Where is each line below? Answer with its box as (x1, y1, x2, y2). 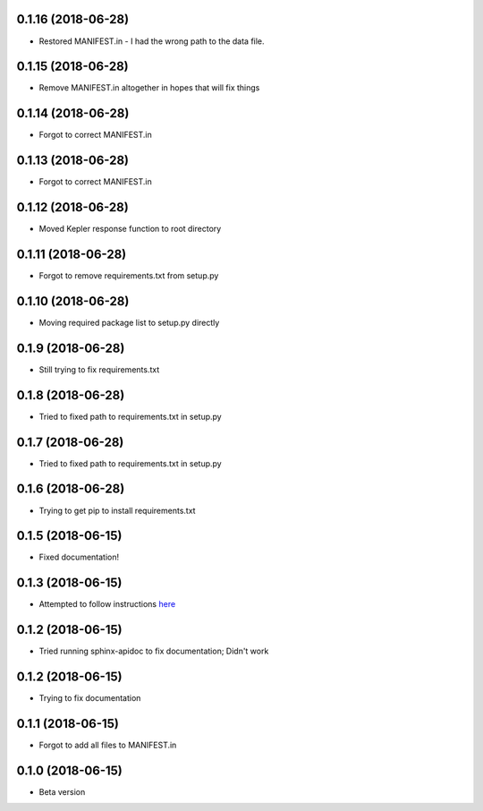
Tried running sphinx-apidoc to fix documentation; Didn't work (38, 645, 269, 657)
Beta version (38, 787, 86, 798)
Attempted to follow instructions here (38, 599, 176, 610)
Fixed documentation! (38, 551, 120, 563)
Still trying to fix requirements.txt (38, 363, 160, 375)
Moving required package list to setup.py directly (38, 317, 220, 328)
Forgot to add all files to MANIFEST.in (38, 739, 177, 751)
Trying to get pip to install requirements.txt (38, 505, 196, 516)
